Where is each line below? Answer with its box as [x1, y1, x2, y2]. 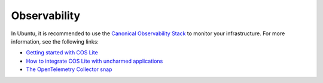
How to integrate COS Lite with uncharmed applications [26, 57, 163, 64]
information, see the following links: [11, 38, 99, 45]
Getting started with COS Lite [26, 49, 98, 56]
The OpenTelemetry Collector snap [26, 66, 112, 73]
